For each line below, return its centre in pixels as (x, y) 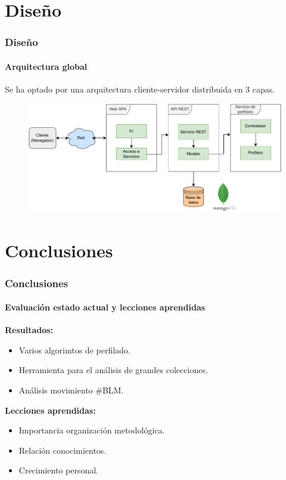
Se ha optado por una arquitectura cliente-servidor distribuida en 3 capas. (140, 89)
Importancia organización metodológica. (92, 430)
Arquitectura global (46, 66)
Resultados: (29, 330)
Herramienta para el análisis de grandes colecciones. (113, 370)
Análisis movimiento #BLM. (71, 390)
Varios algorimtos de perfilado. (74, 350)
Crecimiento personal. (58, 470)
